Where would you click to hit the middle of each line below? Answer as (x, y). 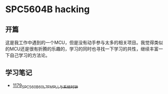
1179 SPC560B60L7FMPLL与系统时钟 (45, 86)
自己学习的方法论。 (30, 55)
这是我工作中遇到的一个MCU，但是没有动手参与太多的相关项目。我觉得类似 (84, 42)
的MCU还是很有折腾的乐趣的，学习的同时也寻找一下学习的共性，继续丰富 (82, 49)
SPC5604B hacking (48, 9)
